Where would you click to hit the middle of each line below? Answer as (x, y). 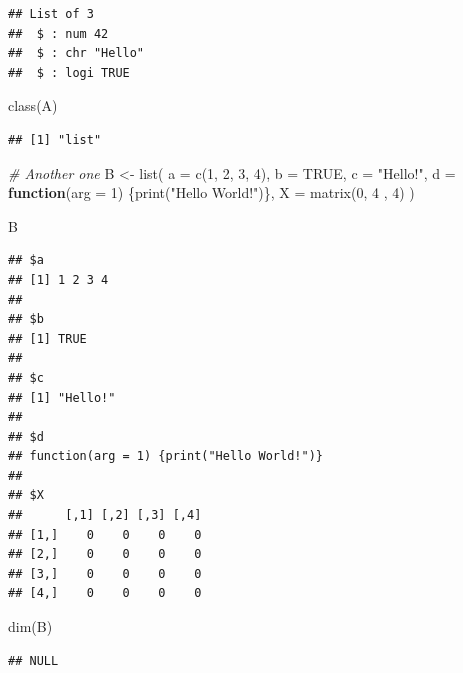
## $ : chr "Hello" (76, 53)
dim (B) (30, 626)
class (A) (33, 105)
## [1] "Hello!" (62, 397)
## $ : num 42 (58, 33)
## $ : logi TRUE (69, 72)
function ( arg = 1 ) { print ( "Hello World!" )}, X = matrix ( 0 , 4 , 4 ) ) (211, 192)
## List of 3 (51, 14)
